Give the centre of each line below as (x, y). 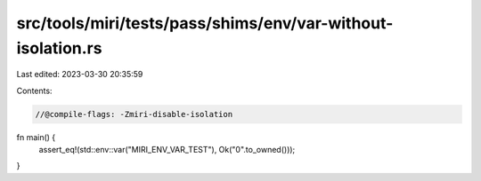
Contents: (34, 90)
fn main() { (36, 137)
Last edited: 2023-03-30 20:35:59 (80, 75)
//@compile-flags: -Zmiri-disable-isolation (134, 114)
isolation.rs (59, 48)
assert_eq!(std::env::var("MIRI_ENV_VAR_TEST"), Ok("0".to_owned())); (167, 150)
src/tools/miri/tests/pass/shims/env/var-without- (205, 23)
